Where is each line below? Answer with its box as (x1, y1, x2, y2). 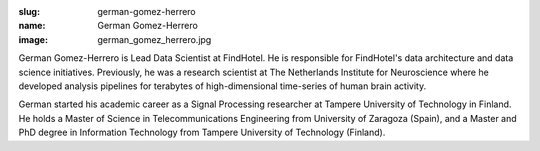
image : (18, 33, 49, 45)
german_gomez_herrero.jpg (97, 33, 212, 45)
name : (18, 20, 46, 32)
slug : (18, 6, 40, 17)
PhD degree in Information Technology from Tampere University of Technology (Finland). (18, 126, 386, 139)
